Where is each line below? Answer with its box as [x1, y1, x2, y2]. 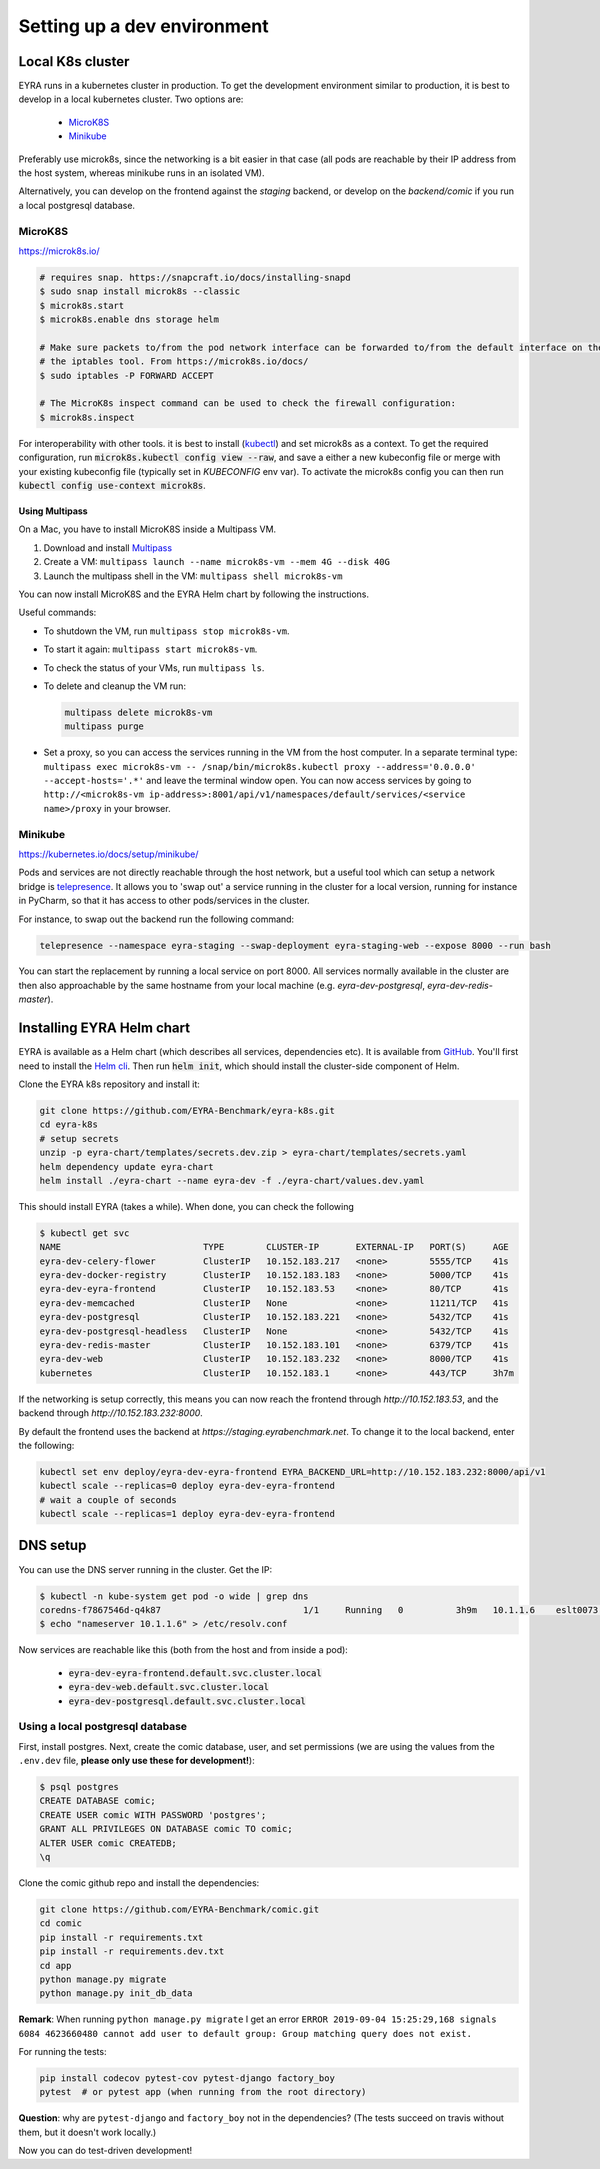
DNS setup [18, 1537, 87, 1554]
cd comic [39, 1918, 83, 1929]
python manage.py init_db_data [39, 1988, 194, 1999]
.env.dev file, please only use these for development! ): [18, 1755, 255, 1767]
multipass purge [64, 721, 145, 732]
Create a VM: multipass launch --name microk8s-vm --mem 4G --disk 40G [43, 556, 390, 568]
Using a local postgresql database [18, 1720, 188, 1734]
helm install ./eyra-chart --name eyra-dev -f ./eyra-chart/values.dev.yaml [39, 1175, 425, 1186]
